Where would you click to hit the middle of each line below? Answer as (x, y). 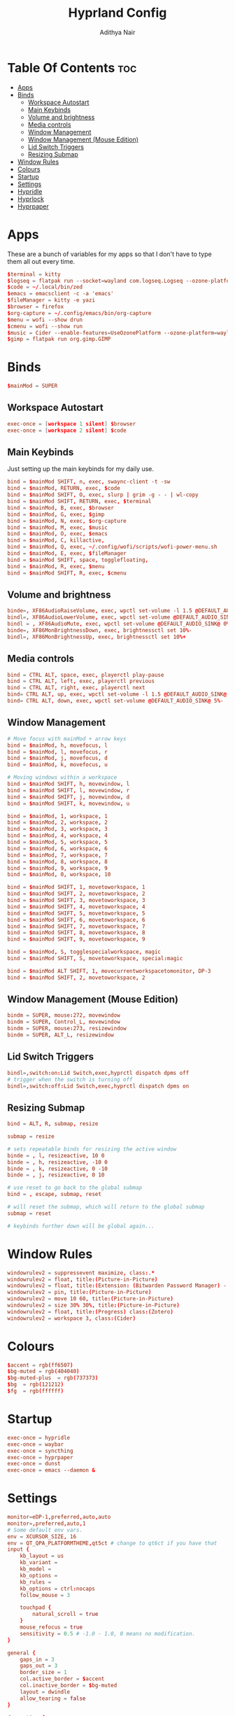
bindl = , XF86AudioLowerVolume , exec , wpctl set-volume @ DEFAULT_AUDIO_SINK (120, 617)
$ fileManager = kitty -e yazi (51, 300)
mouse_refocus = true (51, 1627)
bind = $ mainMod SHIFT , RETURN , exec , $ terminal (79, 502)
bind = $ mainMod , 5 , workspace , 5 (58, 842)
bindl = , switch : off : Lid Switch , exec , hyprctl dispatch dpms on (98, 1086)
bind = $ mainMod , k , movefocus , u (58, 765)
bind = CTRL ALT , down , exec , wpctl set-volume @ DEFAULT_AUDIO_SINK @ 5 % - (115, 701)
